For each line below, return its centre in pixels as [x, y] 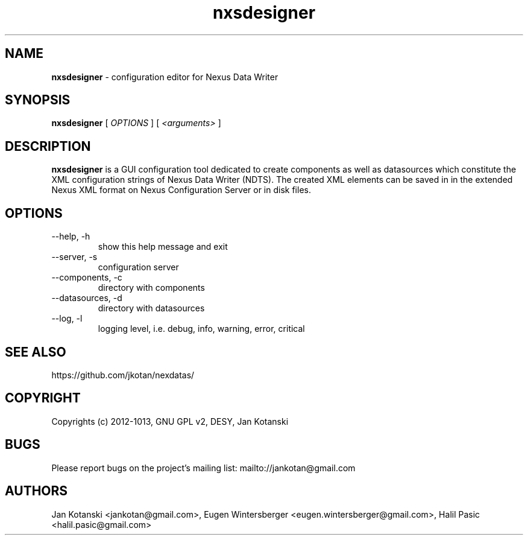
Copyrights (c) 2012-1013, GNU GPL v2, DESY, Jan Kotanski [170, 421]
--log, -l [67, 319]
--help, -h [71, 237]
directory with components [151, 288]
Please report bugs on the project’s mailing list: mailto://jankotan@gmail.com [203, 468]
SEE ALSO [36, 352]
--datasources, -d [87, 298]
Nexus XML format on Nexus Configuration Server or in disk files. [181, 190]
